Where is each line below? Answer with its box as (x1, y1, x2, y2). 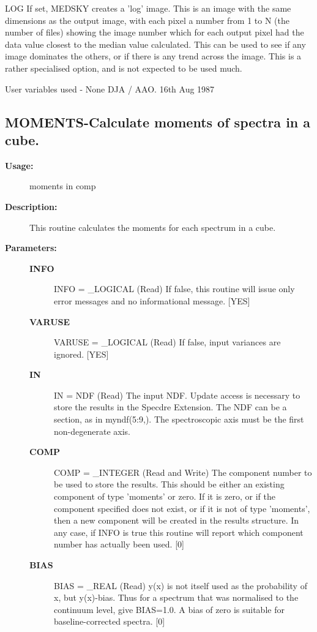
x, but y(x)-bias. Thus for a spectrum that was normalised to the (54, 591, 299, 604)
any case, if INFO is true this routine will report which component (54, 525, 304, 538)
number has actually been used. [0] (54, 538, 184, 551)
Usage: (5, 159, 34, 171)
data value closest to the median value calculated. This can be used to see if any (5, 37, 306, 50)
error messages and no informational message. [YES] (54, 294, 250, 307)
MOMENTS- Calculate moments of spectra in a (5, 112, 311, 131)
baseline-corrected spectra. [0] (54, 615, 165, 628)
